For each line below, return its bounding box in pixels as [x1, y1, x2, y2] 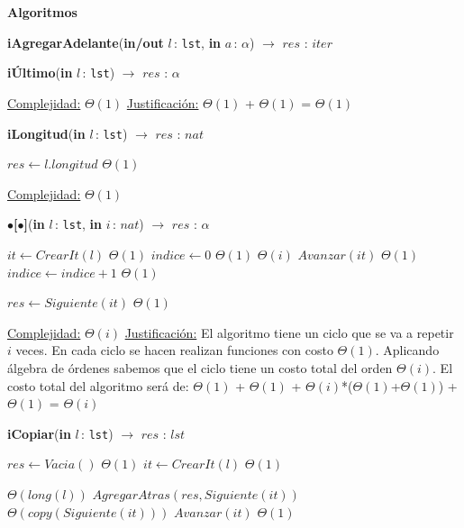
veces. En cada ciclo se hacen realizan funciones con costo [15, 341, 333, 360]
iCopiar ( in [7, 423, 71, 442]
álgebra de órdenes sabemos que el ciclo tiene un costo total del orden [7, 358, 393, 377]
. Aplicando [375, 341, 440, 360]
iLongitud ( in [7, 123, 86, 142]
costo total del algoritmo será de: [7, 376, 189, 395]
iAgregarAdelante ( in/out [7, 32, 164, 51]
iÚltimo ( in [7, 63, 73, 82]
